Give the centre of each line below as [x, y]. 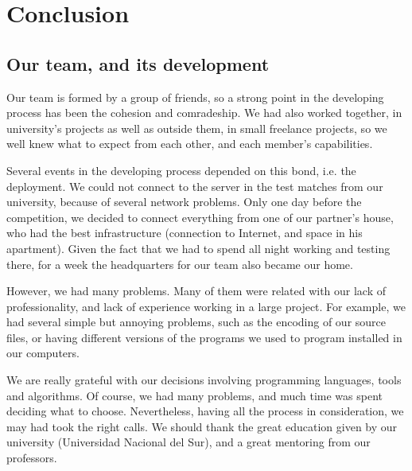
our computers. [43, 353]
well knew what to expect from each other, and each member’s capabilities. [190, 144]
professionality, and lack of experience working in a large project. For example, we [206, 306]
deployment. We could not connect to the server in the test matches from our [195, 186]
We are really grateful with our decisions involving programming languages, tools [204, 380]
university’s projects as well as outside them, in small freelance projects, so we [197, 128]
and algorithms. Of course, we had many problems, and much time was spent [194, 395]
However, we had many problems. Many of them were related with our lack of [196, 291]
